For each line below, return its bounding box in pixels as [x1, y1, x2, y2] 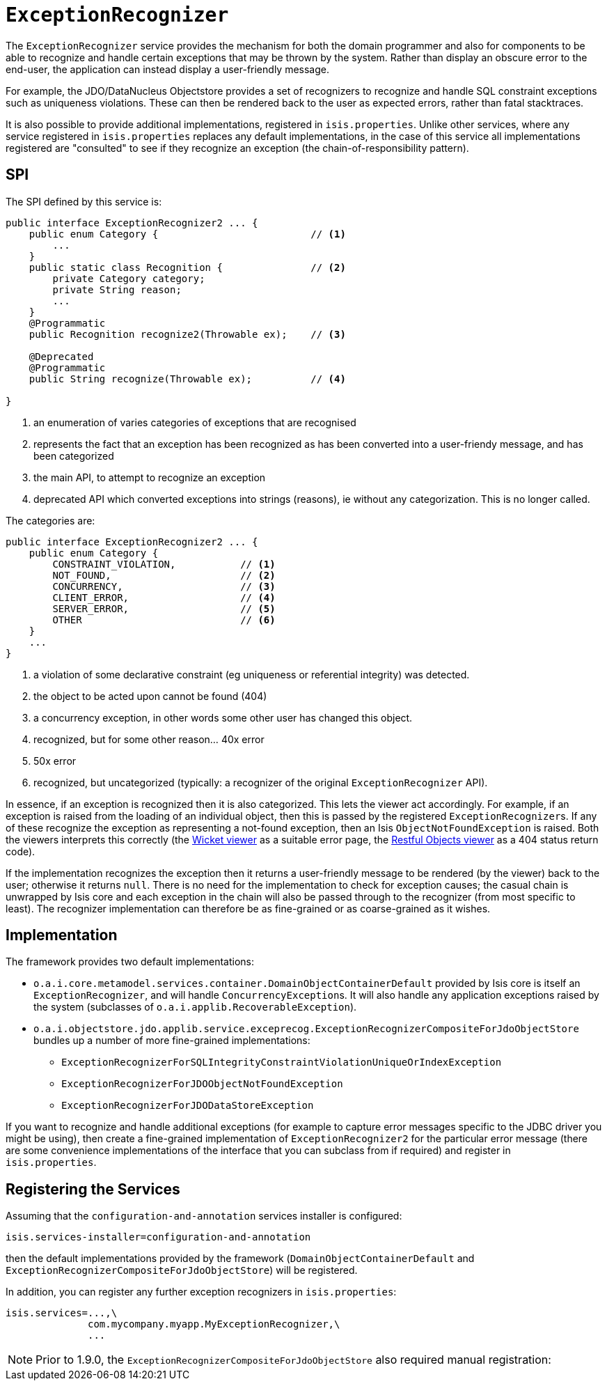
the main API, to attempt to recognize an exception [33, 471, 266, 483]
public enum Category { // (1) [29, 228, 346, 240]
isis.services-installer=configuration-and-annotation [6, 1231, 311, 1243]
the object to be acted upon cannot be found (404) [33, 690, 267, 702]
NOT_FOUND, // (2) [52, 569, 276, 581]
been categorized [33, 449, 114, 462]
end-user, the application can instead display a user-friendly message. [6, 63, 329, 75]
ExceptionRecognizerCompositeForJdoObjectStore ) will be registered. [6, 1264, 358, 1277]
